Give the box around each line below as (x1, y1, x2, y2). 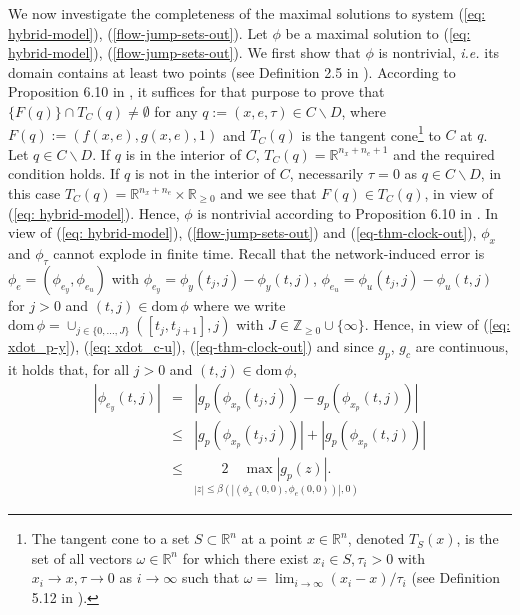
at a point (241, 528, 303, 549)
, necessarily (289, 163, 364, 184)
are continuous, (415, 336, 509, 357)
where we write (193, 294, 286, 315)
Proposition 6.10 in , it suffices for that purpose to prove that (8, 81, 385, 102)
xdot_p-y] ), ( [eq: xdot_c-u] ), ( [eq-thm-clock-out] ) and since (8, 336, 374, 357)
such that (181, 567, 240, 588)
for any (154, 100, 198, 121)
